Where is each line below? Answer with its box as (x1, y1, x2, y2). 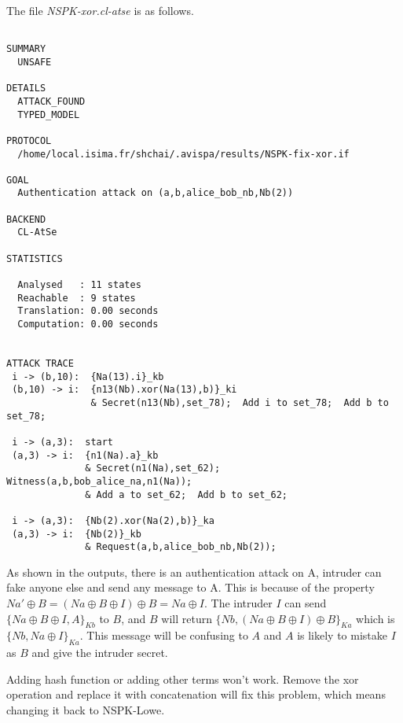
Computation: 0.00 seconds (17, 319, 159, 330)
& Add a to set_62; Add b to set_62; (85, 489, 288, 500)
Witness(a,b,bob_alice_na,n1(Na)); (6, 475, 192, 487)
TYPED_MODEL (17, 109, 80, 120)
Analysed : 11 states (17, 279, 141, 291)
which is (356, 610, 395, 626)
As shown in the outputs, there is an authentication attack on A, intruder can (6, 563, 382, 580)
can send (284, 595, 327, 611)
